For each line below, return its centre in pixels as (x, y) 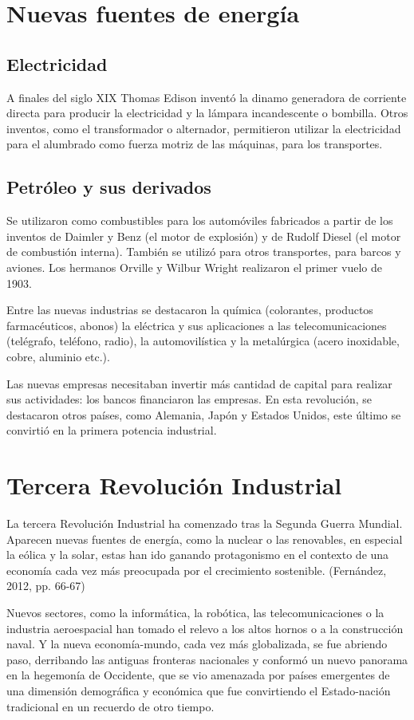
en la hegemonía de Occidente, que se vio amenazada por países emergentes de (198, 675)
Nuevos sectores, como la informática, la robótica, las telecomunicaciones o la (195, 612)
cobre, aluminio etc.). (58, 356)
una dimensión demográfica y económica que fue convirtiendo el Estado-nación (199, 690)
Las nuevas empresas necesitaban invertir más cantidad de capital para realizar (199, 383)
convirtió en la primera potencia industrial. (112, 430)
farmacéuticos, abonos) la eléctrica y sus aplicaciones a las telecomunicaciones (197, 325)
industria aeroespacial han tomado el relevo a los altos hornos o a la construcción (205, 628)
